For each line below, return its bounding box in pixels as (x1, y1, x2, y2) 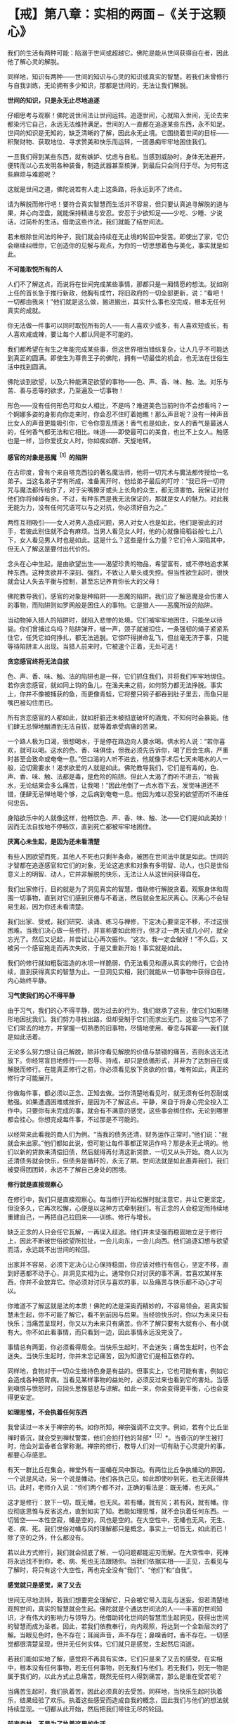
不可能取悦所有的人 (7, 264, 63, 273)
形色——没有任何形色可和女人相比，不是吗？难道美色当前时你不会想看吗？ (7, 401, 223, 409)
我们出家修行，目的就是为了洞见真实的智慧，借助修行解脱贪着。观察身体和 (7, 884, 223, 893)
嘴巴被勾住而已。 (7, 698, 57, 707)
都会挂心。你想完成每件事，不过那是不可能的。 (7, 1115, 140, 1123)
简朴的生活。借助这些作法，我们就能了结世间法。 (25, 217, 167, 226)
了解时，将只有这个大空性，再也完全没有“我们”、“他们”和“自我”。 (7, 1566, 196, 1574)
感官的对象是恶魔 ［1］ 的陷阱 (7, 452, 88, 461)
